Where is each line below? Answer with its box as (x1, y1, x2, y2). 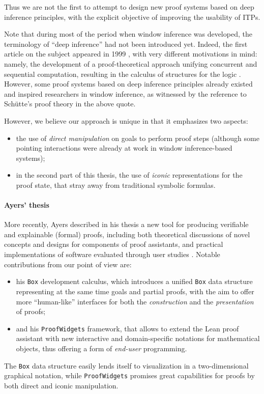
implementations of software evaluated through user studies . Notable (4, 249, 220, 260)
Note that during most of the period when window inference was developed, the (4, 29, 252, 39)
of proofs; (16, 306, 46, 317)
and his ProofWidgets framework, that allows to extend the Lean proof (16, 323, 239, 333)
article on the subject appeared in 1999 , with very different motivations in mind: (4, 48, 257, 59)
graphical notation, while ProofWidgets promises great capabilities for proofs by (4, 370, 255, 381)
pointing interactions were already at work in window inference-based (16, 143, 232, 153)
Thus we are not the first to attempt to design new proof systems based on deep (4, 2, 254, 12)
